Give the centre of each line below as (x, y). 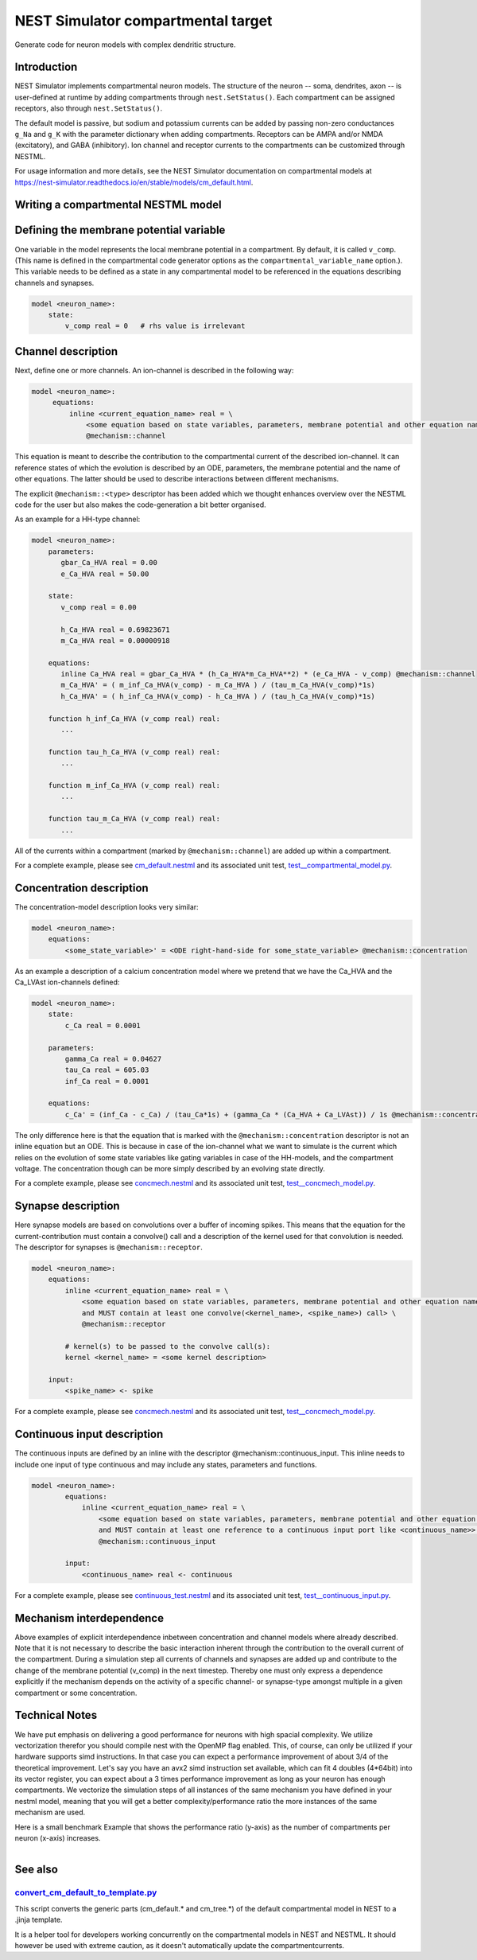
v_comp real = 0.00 (99, 607)
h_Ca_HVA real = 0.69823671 (115, 629)
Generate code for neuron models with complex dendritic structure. (125, 45)
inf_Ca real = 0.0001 (107, 1081)
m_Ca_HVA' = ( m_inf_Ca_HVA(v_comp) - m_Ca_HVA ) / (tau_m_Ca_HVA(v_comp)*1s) (218, 685)
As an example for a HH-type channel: (78, 519)
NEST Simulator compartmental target (143, 21)
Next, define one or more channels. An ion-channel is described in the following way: (154, 370)
